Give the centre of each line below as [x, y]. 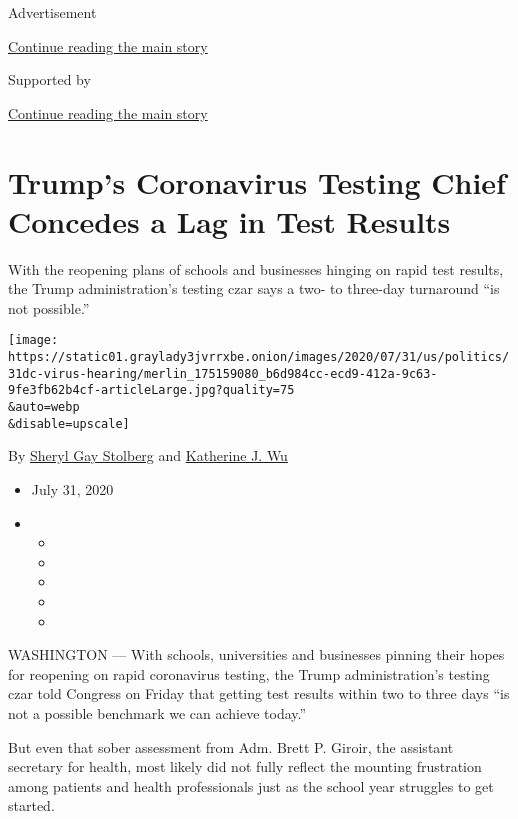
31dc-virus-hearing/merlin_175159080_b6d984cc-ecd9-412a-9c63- [223, 373]
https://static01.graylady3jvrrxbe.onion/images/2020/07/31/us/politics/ [259, 357]
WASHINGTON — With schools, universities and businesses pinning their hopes [256, 654]
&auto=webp [44, 407]
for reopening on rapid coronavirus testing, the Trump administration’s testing [249, 673]
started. [31, 805]
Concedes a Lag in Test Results [229, 220]
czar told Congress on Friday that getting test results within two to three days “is [259, 693]
